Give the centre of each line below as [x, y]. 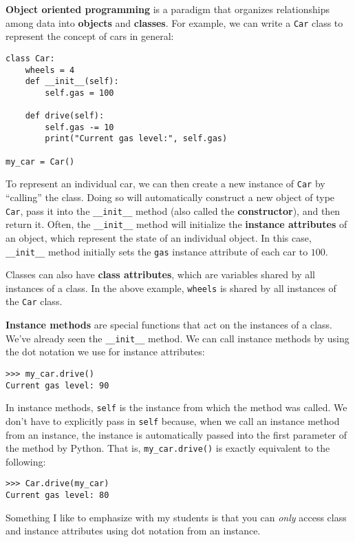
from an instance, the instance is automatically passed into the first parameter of [176, 434]
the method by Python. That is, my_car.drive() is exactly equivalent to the [168, 448]
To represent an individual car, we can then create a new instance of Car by [165, 184]
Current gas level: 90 [57, 385]
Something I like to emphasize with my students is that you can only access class [176, 517]
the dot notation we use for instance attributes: [105, 352]
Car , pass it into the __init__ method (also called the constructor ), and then [173, 210]
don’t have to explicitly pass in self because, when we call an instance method [173, 420]
